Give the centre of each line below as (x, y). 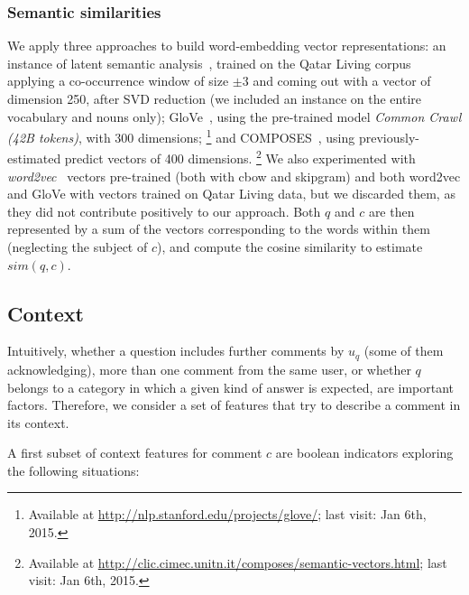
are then (391, 211)
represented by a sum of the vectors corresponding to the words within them (219, 229)
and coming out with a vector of (342, 81)
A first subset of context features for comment (135, 453)
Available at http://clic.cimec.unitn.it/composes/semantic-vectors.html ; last (238, 562)
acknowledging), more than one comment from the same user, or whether (209, 369)
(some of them (404, 351)
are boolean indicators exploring (364, 453)
